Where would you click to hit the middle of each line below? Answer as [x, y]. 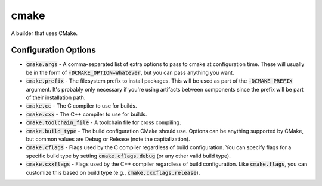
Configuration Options [54, 50]
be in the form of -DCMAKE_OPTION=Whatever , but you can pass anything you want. [130, 72]
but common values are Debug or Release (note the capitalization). [108, 139]
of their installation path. [56, 97]
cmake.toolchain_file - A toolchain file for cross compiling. [103, 122]
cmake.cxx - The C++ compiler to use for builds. [86, 114]
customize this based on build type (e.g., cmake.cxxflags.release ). [113, 172]
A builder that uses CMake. [44, 33]
